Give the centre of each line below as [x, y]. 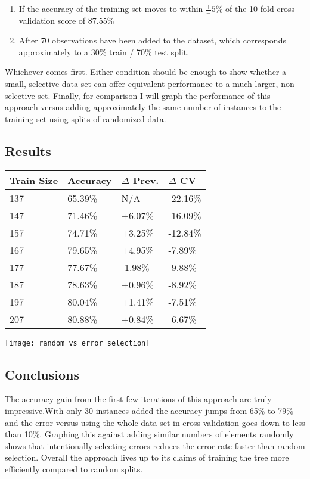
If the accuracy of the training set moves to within [111, 8]
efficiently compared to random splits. [74, 469]
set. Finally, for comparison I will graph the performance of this [154, 95]
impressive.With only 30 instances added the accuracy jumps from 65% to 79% [149, 410]
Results [28, 150]
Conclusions [42, 374]
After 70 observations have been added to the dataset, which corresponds [152, 40]
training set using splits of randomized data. [86, 118]
